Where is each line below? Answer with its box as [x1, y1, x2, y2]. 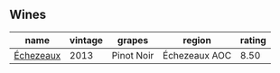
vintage [69, 33, 104, 46]
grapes [117, 33, 149, 46]
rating [239, 33, 266, 46]
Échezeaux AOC [162, 49, 232, 61]
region [182, 33, 212, 46]
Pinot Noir [111, 49, 154, 61]
